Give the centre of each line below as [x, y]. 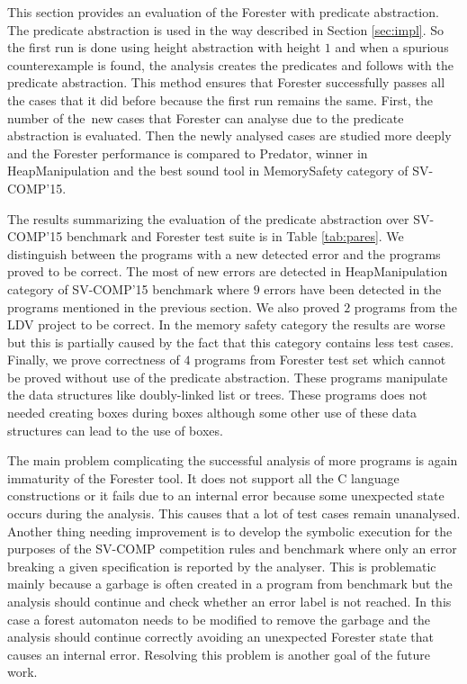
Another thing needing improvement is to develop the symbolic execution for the [230, 531]
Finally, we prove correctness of [94, 360]
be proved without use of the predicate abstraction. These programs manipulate [228, 377]
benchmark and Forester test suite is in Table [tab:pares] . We [235, 236]
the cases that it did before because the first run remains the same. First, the [220, 99]
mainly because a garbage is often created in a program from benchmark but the [230, 584]
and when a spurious [392, 47]
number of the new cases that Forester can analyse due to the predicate [206, 117]
